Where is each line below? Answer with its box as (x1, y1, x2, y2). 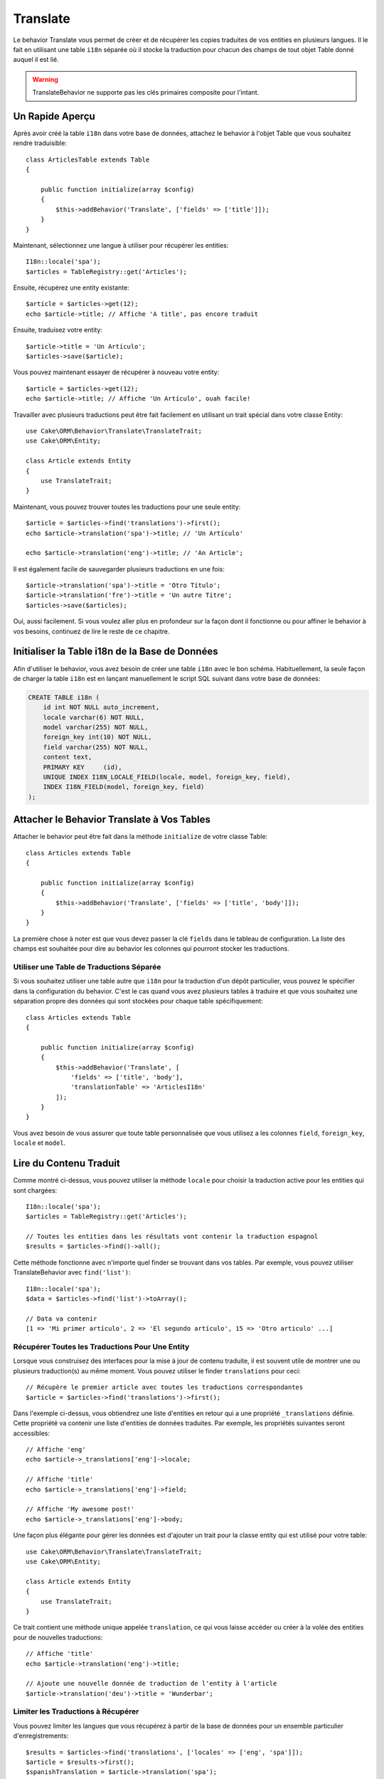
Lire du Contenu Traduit (13, 1157, 120, 1170)
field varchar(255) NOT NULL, (43, 743, 149, 751)
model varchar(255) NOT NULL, (43, 723, 149, 732)
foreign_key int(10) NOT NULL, (43, 733, 152, 741)
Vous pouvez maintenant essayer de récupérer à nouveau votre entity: (13, 368, 220, 376)
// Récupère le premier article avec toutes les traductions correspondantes (26, 1383, 304, 1391)
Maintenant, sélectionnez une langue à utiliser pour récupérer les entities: (13, 241, 229, 249)
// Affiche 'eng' (26, 1445, 86, 1454)
